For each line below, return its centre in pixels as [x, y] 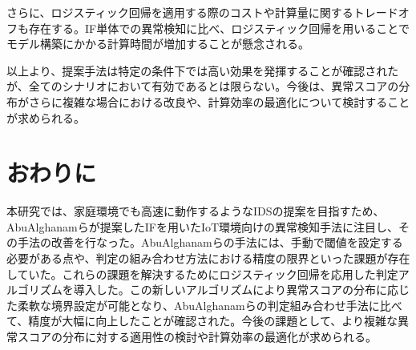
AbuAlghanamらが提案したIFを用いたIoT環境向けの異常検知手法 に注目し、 [203, 226]
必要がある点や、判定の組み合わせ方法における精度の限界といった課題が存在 [208, 258]
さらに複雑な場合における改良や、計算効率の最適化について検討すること [219, 101]
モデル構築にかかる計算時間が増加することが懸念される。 [158, 44]
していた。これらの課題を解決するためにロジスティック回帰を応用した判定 [202, 274]
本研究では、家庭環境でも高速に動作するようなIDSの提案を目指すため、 [196, 211]
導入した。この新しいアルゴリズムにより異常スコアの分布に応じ [242, 290]
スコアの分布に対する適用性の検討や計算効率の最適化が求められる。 [197, 337]
